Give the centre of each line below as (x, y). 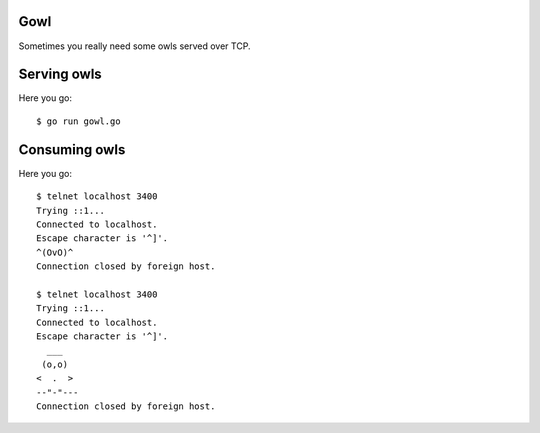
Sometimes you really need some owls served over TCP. (134, 46)
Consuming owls (72, 149)
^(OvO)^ (55, 252)
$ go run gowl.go (78, 121)
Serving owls (60, 74)
